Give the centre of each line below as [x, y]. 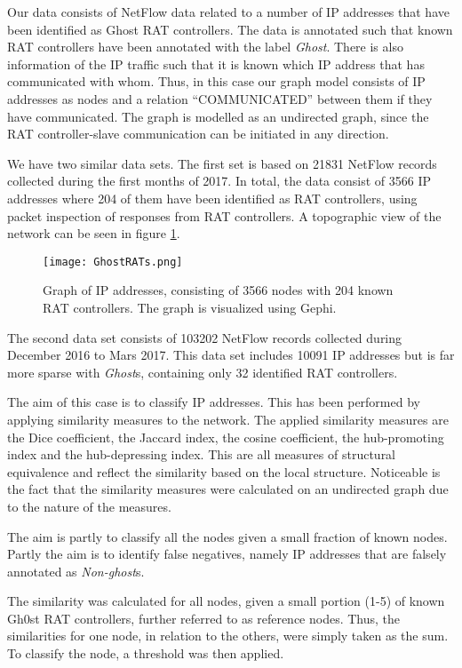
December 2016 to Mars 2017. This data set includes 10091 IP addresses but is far [231, 355]
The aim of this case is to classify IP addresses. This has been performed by [214, 402]
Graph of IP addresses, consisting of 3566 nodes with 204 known [218, 290]
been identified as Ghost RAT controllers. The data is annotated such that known [230, 29]
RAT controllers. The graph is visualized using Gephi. [190, 307]
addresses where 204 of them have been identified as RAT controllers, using [212, 198]
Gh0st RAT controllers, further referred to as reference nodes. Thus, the [204, 618]
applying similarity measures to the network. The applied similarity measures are [228, 419]
